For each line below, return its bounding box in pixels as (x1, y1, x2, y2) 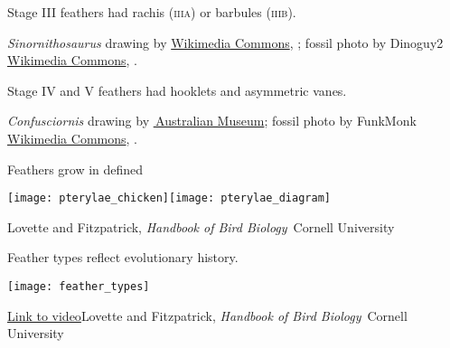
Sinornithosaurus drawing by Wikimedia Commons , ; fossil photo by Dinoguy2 (7, 33, 444, 52)
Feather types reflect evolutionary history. (7, 248, 239, 267)
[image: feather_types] (7, 280, 150, 293)
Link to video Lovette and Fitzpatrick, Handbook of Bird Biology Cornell (7, 306, 408, 324)
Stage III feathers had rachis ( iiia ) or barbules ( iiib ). (7, 3, 296, 21)
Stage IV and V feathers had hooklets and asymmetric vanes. (7, 80, 347, 99)
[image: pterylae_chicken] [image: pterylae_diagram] (7, 192, 331, 205)
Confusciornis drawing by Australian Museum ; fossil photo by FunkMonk (7, 111, 417, 130)
